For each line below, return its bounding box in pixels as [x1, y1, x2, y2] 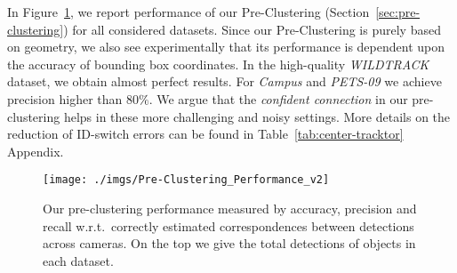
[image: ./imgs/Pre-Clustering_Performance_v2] [43, 173, 330, 187]
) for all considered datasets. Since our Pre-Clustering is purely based [63, 20, 441, 38]
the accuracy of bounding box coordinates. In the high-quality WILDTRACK [7, 54, 429, 73]
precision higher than [7, 89, 123, 108]
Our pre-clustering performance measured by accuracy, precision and [43, 199, 417, 217]
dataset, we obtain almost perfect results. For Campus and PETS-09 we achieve [7, 72, 442, 91]
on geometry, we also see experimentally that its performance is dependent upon [7, 37, 445, 56]
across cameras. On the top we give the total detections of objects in [43, 234, 416, 253]
